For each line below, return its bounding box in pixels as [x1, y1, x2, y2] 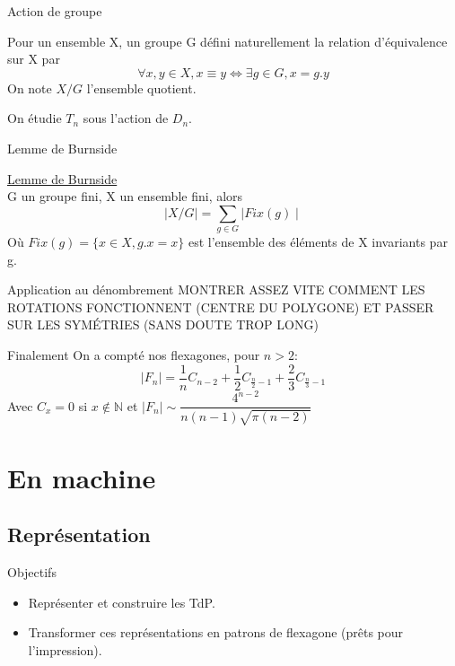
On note [7, 78, 52, 97]
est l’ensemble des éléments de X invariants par [188, 232, 448, 251]
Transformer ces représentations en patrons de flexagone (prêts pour [28, 623, 404, 642]
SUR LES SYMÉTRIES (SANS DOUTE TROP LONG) [7, 315, 319, 334]
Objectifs [7, 563, 57, 582]
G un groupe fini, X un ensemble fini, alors [7, 187, 243, 206]
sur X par [7, 49, 60, 68]
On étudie [7, 109, 62, 127]
